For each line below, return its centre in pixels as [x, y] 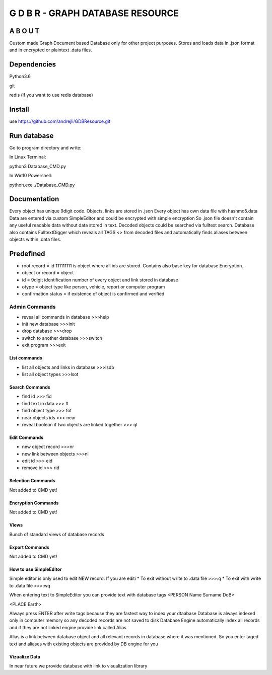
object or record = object [48, 273]
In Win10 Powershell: [31, 176]
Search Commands [30, 387]
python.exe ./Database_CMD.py [42, 185]
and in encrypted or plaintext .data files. [51, 50]
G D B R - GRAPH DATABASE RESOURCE [94, 13]
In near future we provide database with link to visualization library [78, 666]
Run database [31, 136]
